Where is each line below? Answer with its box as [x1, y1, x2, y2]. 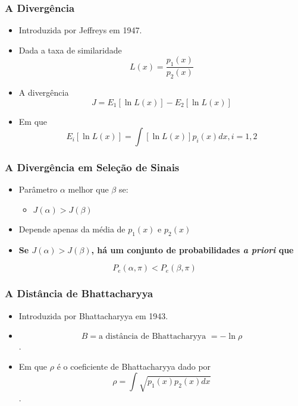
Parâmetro [18, 183, 58, 196]
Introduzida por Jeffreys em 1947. [18, 24, 142, 36]
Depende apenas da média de [18, 223, 126, 235]
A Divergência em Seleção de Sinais [5, 160, 180, 175]
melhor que [68, 183, 109, 196]
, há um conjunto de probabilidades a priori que [91, 243, 294, 256]
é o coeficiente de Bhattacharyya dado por [57, 360, 211, 372]
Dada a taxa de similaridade [18, 43, 122, 56]
